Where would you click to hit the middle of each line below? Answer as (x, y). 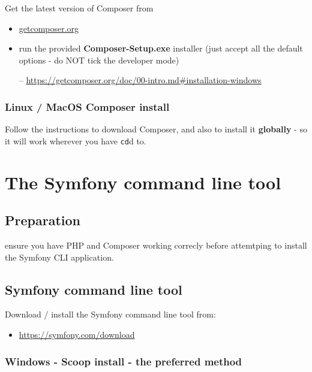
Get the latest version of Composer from (79, 8)
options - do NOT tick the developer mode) (99, 60)
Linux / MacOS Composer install (87, 106)
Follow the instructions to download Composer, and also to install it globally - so (156, 129)
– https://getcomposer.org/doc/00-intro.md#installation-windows (140, 80)
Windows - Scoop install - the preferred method (124, 361)
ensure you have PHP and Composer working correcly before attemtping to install (156, 245)
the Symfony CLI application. (59, 257)
